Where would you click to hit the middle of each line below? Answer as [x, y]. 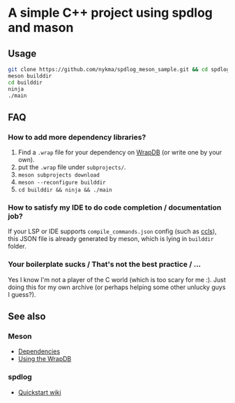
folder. [17, 247]
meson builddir [30, 76]
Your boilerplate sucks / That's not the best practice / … [105, 265]
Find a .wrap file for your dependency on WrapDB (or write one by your [120, 152]
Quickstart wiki [39, 392]
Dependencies [39, 351]
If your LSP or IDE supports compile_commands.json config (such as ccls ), [112, 231]
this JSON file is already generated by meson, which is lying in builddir [111, 239]
